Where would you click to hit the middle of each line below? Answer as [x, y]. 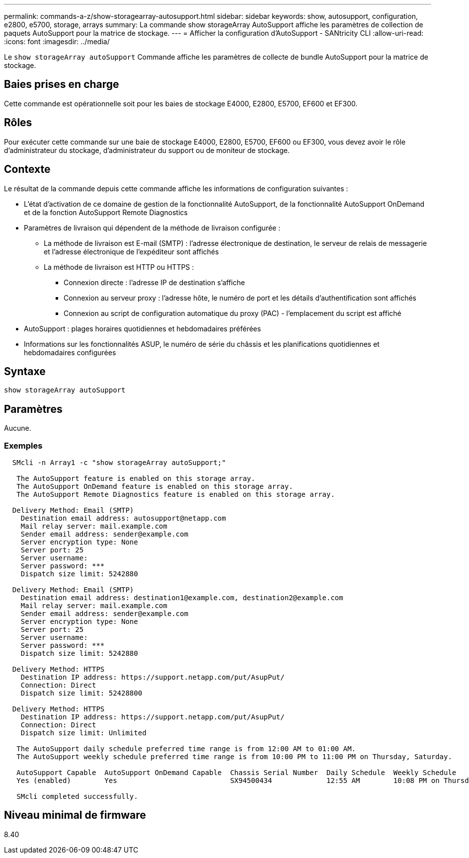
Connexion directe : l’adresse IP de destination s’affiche [154, 282]
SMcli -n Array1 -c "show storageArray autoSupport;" [119, 462]
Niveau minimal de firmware [75, 815]
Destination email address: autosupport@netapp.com [123, 518]
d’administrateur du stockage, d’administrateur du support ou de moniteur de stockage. [147, 150]
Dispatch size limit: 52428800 [81, 693]
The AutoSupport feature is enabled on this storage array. [136, 478]
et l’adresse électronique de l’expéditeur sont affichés [131, 251]
